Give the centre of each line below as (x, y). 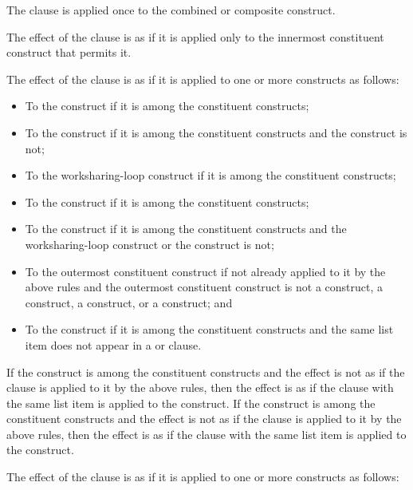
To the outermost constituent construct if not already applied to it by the (205, 271)
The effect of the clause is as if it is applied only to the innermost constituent (195, 36)
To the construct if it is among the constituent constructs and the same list (209, 329)
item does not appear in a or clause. (113, 344)
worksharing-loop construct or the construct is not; (149, 244)
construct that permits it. (69, 52)
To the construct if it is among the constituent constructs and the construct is (216, 132)
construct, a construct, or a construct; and (129, 302)
